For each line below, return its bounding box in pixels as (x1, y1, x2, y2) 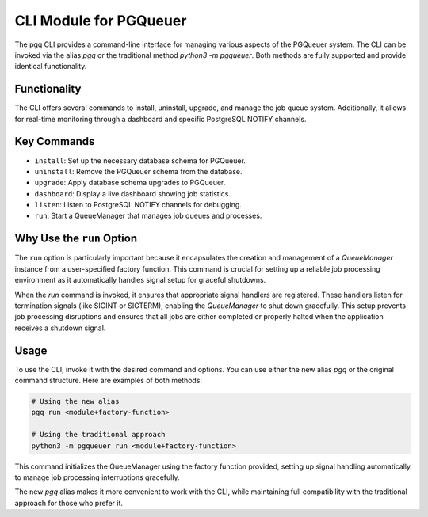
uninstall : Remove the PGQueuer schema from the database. (34, 166, 243, 176)
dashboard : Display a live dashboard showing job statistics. (34, 188, 231, 198)
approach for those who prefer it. (14, 498, 123, 507)
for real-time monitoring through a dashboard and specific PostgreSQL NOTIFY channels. (14, 114, 307, 124)
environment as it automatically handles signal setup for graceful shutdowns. (14, 276, 266, 285)
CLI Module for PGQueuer (14, 12, 187, 29)
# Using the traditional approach (31, 430, 166, 439)
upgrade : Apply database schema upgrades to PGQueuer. (34, 178, 226, 188)
